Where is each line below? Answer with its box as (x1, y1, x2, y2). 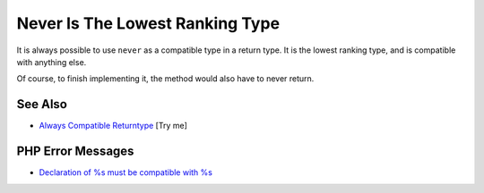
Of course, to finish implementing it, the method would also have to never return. (16, 73, 315, 84)
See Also (16, 96, 67, 112)
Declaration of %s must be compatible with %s (39, 167, 212, 178)
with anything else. (16, 56, 87, 67)
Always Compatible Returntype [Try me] (39, 121, 188, 131)
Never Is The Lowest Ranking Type (16, 13, 281, 33)
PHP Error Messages (16, 144, 134, 159)
